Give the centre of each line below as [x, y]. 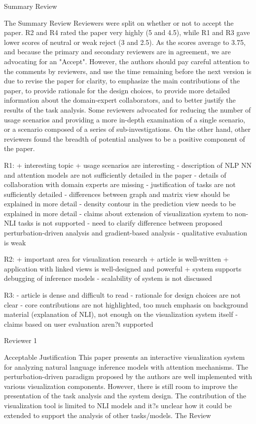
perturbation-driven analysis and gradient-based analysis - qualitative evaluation [126, 233]
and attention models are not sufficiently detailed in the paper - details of [115, 174]
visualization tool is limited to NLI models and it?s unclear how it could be [118, 405]
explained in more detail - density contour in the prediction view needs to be [120, 204]
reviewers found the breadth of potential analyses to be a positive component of [125, 138]
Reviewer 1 [21, 340]
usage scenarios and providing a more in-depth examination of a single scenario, [125, 119]
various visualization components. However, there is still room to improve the [121, 386]
